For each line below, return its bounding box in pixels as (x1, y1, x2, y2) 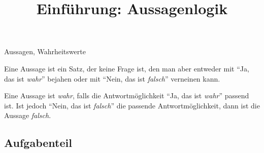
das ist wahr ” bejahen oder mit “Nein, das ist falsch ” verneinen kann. (4, 73, 220, 84)
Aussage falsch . (4, 110, 51, 121)
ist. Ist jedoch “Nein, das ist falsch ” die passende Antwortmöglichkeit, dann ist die (4, 100, 260, 110)
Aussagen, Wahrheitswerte (4, 46, 86, 57)
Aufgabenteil (4, 135, 72, 150)
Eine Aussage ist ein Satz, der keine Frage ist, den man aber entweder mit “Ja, (4, 63, 249, 73)
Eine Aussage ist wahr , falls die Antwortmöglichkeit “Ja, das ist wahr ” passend (4, 90, 249, 101)
